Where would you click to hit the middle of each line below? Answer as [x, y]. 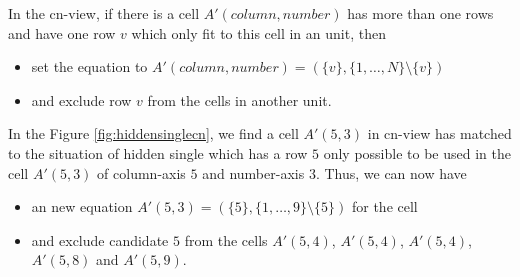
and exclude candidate [100, 239]
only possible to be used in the [417, 152]
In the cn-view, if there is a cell [104, 13]
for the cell [384, 206]
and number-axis [253, 172]
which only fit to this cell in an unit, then [258, 32]
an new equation [82, 206]
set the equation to [89, 66]
